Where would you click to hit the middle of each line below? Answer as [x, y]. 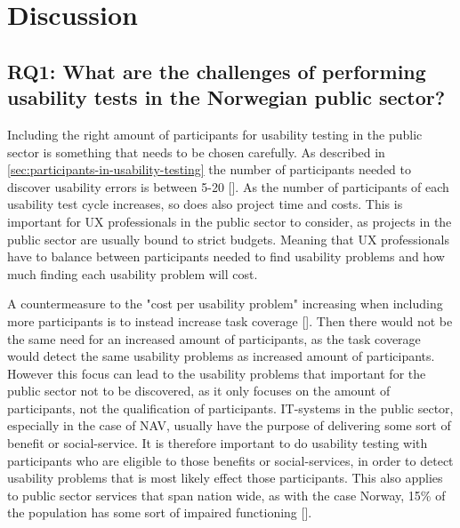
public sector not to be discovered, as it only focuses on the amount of [199, 391]
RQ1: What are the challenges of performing [217, 71]
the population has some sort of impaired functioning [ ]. [160, 512]
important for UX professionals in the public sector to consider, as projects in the [230, 221]
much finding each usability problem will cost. [133, 273]
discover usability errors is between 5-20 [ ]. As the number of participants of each [228, 186]
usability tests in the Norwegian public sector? [226, 97]
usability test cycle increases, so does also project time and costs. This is [205, 204]
